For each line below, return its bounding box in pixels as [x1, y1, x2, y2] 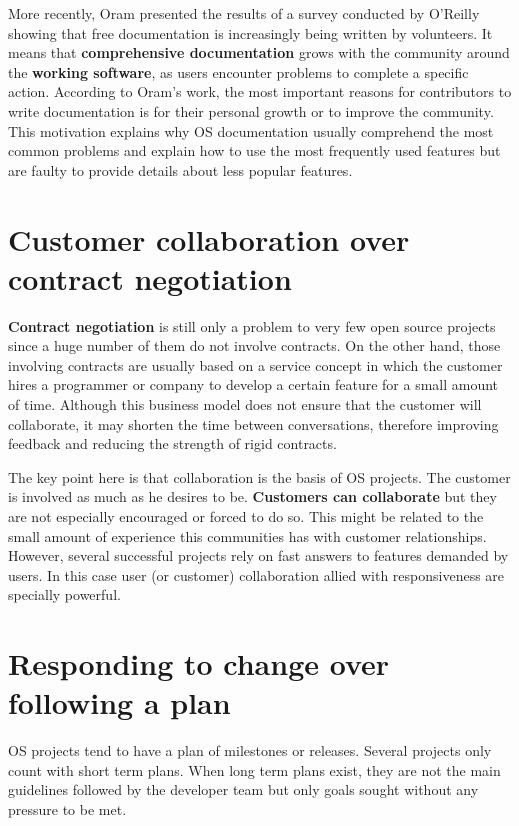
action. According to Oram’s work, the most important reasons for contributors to [8, 81, 512, 102]
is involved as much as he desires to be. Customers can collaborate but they [8, 486, 497, 507]
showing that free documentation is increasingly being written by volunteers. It [8, 22, 493, 43]
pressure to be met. [8, 799, 127, 820]
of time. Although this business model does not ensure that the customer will [8, 394, 482, 415]
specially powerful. [8, 584, 121, 605]
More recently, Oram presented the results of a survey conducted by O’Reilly [8, 3, 480, 23]
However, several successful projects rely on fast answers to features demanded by [8, 545, 509, 566]
